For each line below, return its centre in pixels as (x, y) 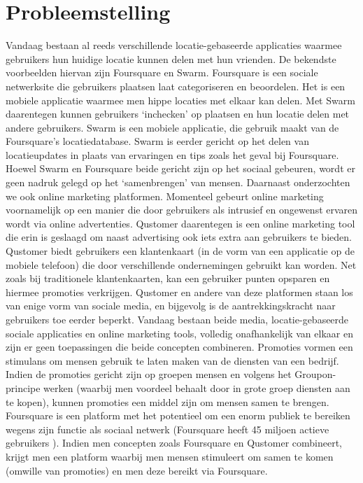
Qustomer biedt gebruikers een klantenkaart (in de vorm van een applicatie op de (180, 251)
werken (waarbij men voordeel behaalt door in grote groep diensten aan (197, 387)
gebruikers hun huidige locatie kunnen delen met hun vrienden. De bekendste (171, 58)
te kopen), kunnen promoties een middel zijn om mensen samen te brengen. (168, 401)
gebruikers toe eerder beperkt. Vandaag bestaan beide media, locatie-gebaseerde (177, 319)
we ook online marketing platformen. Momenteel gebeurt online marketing (165, 196)
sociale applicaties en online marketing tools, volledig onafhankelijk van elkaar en (179, 333)
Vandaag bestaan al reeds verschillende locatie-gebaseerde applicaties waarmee (174, 45)
